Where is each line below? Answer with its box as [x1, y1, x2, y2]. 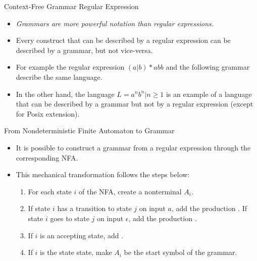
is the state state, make [40, 247, 112, 257]
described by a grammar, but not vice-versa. [16, 44, 153, 55]
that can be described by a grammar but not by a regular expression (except [16, 98, 253, 109]
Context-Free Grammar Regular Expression [4, 1, 139, 11]
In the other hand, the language [16, 88, 115, 99]
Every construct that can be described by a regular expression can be [16, 35, 231, 45]
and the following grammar [166, 62, 250, 72]
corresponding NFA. [16, 152, 78, 163]
